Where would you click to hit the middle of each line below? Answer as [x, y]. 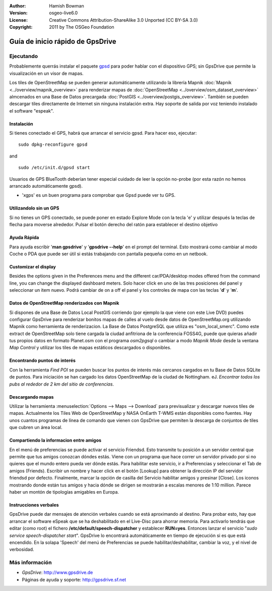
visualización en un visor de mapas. [47, 73]
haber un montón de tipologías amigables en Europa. [64, 492]
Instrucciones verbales [34, 505]
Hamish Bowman [66, 6]
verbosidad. [22, 550]
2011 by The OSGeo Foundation [82, 27]
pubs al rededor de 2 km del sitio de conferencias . [62, 384]
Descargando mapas [31, 397]
